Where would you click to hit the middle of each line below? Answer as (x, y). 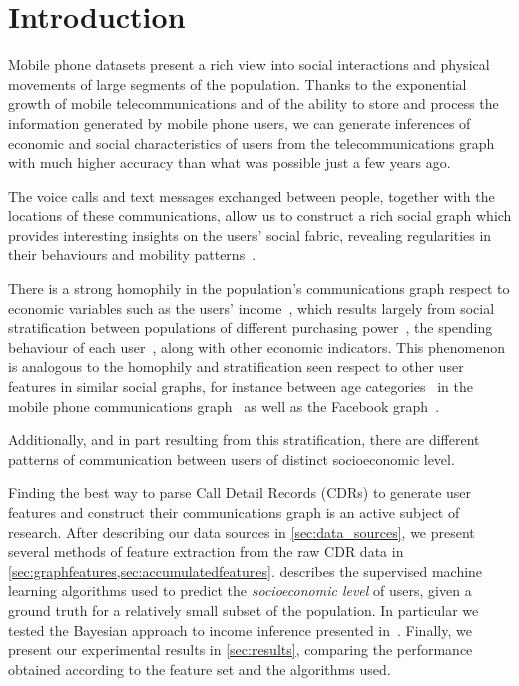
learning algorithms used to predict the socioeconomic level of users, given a (240, 590)
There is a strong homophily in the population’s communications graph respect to (259, 288)
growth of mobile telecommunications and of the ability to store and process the (253, 103)
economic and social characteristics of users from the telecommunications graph (251, 142)
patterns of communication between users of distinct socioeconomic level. (231, 458)
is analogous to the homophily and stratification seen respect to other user (236, 366)
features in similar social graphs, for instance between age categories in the (240, 386)
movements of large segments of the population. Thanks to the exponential (237, 83)
